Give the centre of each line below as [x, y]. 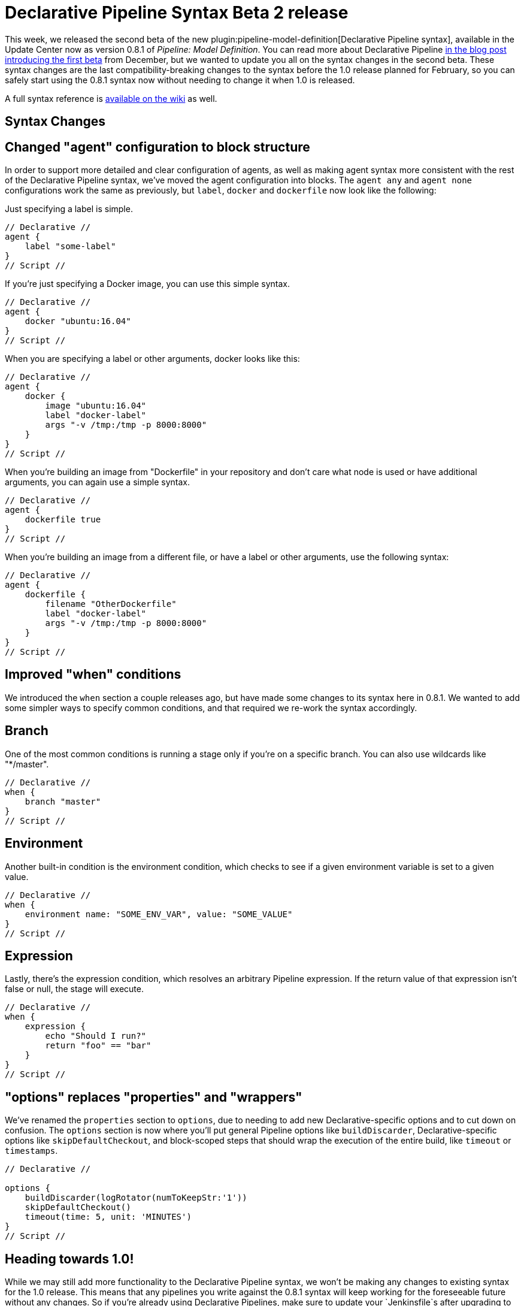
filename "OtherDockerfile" [111, 604]
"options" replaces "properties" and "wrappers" [154, 1097]
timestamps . [31, 1151]
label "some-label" [70, 247]
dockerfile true [63, 520]
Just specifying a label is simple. [69, 209]
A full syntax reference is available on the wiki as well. [111, 98]
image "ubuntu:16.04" [96, 406]
